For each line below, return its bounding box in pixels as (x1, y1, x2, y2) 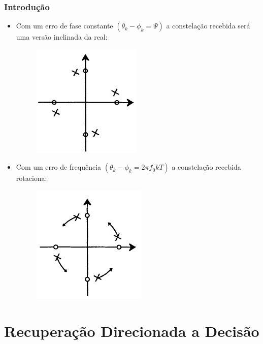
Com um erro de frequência (16, 162, 102, 172)
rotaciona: (16, 173, 47, 183)
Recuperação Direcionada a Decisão (4, 320, 259, 341)
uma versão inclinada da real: (16, 32, 108, 42)
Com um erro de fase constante (16, 20, 113, 31)
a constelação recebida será (166, 20, 250, 31)
